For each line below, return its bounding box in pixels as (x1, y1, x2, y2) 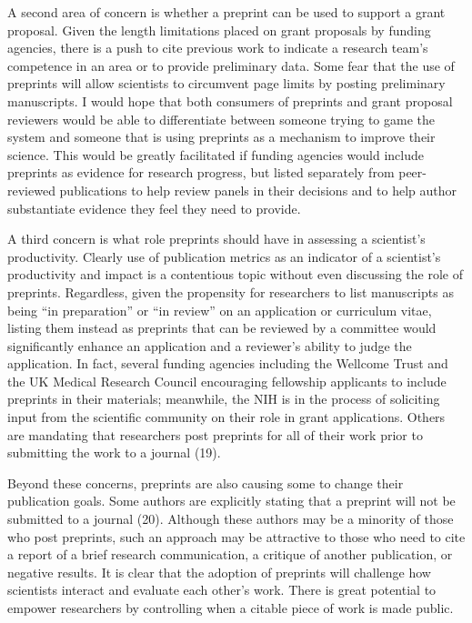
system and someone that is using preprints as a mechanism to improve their (7, 127, 436, 146)
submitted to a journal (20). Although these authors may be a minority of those (7, 509, 454, 528)
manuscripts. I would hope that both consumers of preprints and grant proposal (7, 91, 453, 110)
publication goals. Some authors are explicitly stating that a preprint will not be (7, 491, 456, 510)
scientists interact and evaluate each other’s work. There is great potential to (7, 580, 437, 599)
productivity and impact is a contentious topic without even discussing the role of (7, 265, 463, 284)
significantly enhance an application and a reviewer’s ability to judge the (7, 336, 412, 355)
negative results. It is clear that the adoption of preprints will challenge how (7, 562, 431, 581)
